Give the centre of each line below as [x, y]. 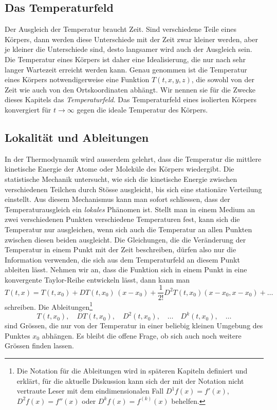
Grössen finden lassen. [40, 346]
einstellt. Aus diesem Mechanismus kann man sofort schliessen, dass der [117, 199]
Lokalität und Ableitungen [77, 137]
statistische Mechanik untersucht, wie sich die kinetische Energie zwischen [121, 179]
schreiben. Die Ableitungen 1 [49, 306]
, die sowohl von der [223, 79]
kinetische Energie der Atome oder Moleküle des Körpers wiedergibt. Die [119, 169]
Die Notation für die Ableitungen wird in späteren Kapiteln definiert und [132, 371]
